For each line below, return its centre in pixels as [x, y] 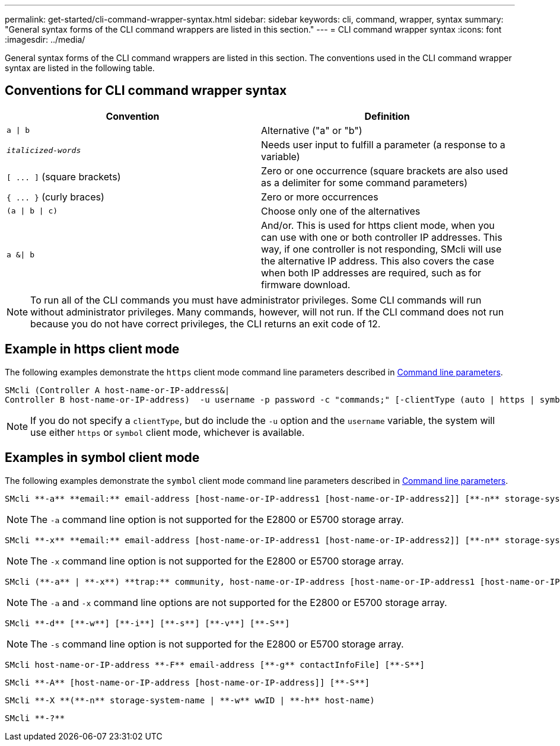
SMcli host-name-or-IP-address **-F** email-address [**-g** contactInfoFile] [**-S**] [215, 664]
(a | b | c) [32, 211]
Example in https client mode [92, 349]
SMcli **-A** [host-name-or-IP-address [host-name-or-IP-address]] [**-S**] [187, 682]
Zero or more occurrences [320, 197]
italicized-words [44, 151]
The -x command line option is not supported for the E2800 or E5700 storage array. [217, 561]
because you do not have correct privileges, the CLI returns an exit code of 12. [206, 323]
